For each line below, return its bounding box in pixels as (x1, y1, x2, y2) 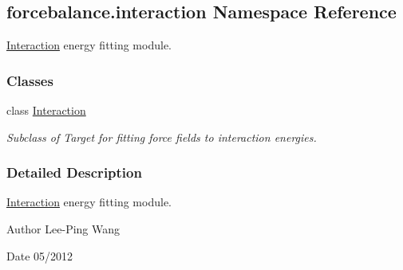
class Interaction (6, 102, 86, 119)
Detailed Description (6, 162, 142, 182)
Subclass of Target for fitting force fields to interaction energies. (6, 128, 317, 145)
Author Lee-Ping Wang (6, 221, 121, 237)
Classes (6, 70, 53, 90)
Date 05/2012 (6, 247, 73, 264)
